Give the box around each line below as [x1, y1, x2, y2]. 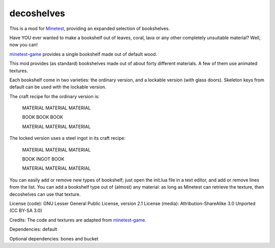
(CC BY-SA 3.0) [9, 207, 43, 213]
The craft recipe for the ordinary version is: [9, 93, 100, 99]
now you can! [9, 42, 38, 48]
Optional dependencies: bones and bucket [9, 235, 99, 241]
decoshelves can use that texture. [9, 191, 81, 197]
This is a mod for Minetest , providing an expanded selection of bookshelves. [9, 25, 170, 32]
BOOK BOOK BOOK [22, 114, 63, 120]
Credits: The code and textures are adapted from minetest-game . [9, 216, 147, 223]
